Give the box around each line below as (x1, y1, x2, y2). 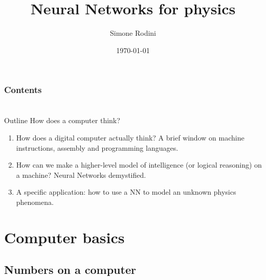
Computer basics (4, 226, 125, 247)
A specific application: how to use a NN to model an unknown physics (16, 186, 236, 197)
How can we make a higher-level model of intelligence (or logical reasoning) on (16, 159, 262, 170)
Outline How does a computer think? (4, 115, 120, 126)
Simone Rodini (109, 28, 157, 38)
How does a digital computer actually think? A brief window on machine (16, 132, 245, 143)
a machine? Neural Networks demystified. (16, 169, 146, 180)
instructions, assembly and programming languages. (16, 142, 179, 153)
